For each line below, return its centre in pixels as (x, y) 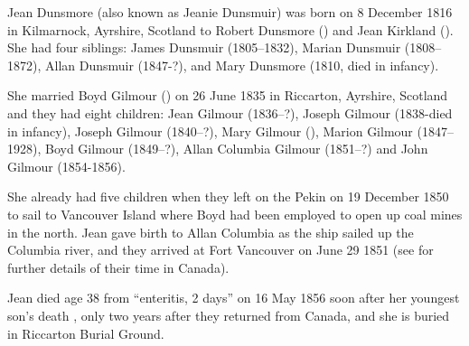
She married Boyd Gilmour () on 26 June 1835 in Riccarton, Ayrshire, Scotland (228, 95)
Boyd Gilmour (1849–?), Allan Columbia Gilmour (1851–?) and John (236, 149)
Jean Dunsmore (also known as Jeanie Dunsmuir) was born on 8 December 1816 (230, 12)
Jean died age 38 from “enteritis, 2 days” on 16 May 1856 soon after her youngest (234, 298)
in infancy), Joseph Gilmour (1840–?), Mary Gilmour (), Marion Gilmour (210, 131)
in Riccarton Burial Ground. (86, 333)
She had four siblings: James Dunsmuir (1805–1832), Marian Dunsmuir (204, 47)
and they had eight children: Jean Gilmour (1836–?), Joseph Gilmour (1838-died (230, 112)
